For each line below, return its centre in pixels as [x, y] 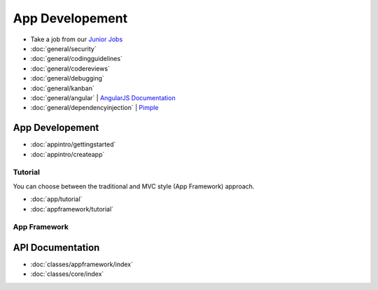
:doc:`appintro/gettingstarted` [73, 144]
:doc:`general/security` [64, 48]
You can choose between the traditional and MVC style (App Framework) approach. [134, 186]
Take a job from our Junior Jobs [77, 39]
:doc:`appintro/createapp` [68, 154]
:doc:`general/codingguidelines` [76, 59]
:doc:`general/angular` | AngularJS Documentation [103, 97]
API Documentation [56, 248]
